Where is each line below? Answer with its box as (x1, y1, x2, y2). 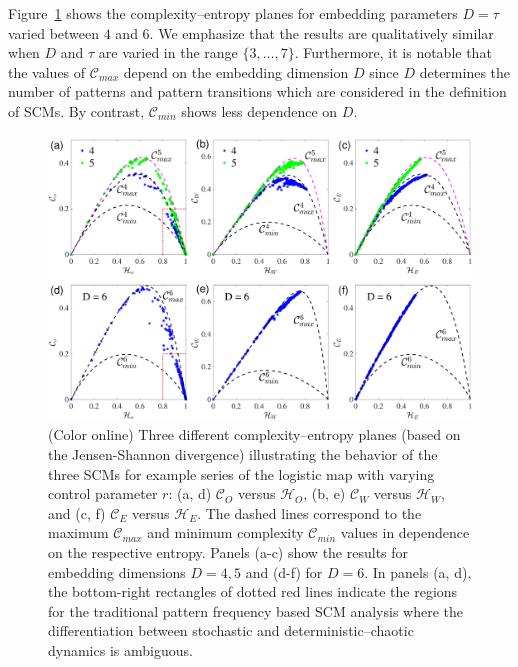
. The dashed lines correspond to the (197, 502, 422, 523)
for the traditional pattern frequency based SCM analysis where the (48, 600, 464, 621)
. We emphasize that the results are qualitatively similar (149, 22, 494, 43)
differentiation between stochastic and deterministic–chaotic (48, 620, 414, 641)
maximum (48, 522, 109, 543)
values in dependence (340, 522, 470, 543)
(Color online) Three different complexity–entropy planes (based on (48, 424, 461, 445)
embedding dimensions (48, 561, 186, 582)
